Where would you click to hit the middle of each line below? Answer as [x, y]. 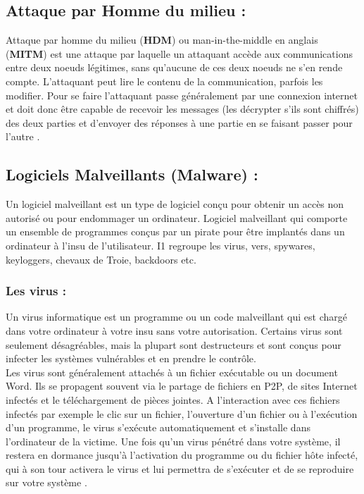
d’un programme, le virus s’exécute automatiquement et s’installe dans [158, 427]
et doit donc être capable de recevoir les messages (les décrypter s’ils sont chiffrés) [182, 109]
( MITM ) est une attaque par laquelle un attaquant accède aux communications [179, 53]
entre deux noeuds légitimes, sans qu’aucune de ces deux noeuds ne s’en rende [174, 67]
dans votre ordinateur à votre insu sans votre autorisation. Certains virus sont [174, 330]
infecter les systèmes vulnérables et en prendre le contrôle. [131, 358]
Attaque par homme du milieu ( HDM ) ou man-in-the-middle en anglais [162, 40]
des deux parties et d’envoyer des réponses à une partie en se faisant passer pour [179, 122]
